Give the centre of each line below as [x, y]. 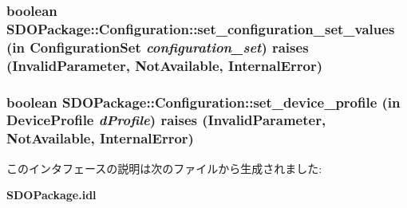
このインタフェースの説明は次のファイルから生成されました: [164, 168]
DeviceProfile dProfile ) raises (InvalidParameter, [166, 120]
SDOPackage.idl [51, 195]
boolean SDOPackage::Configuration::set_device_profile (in [203, 102]
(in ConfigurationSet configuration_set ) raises [158, 47]
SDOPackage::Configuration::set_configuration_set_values [201, 28]
